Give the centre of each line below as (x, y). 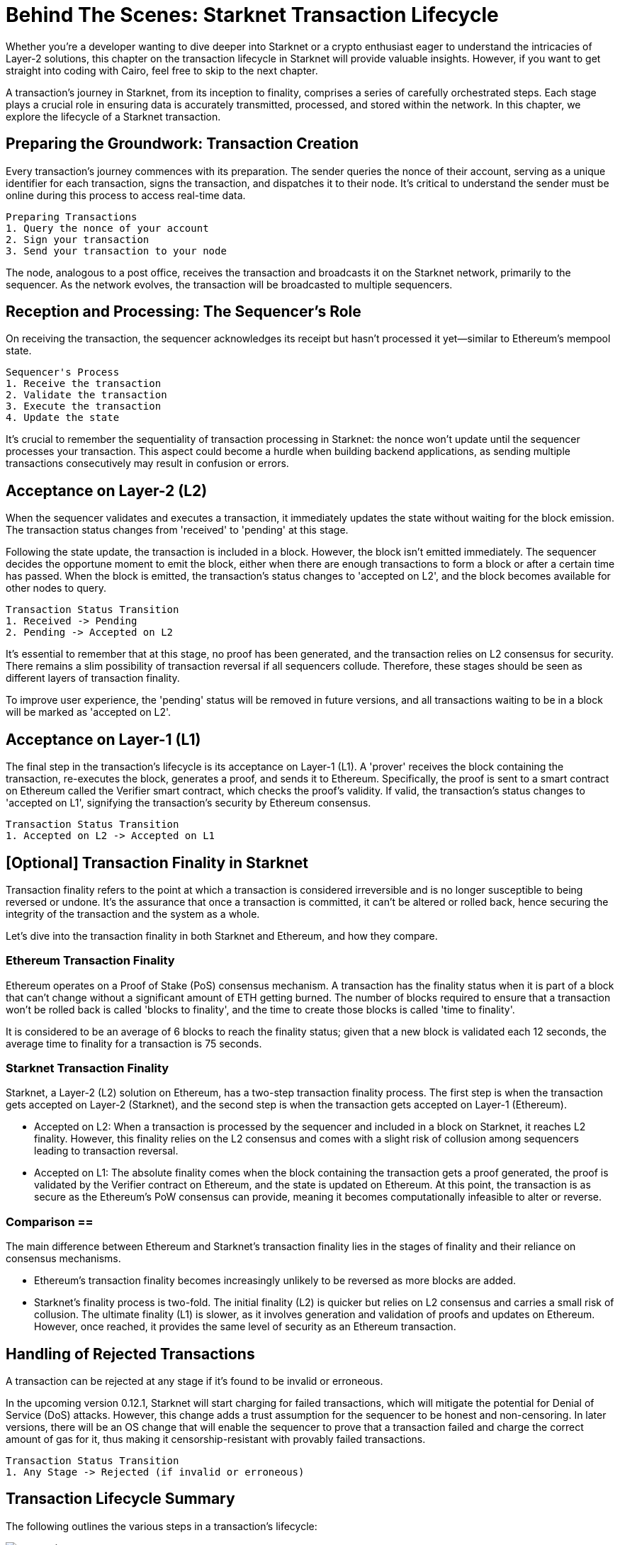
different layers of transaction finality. (93, 678)
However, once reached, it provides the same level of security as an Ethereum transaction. (245, 1327)
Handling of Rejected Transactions (130, 1354)
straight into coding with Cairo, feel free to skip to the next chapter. (162, 70)
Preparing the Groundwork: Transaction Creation (182, 144)
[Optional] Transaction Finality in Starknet (157, 863)
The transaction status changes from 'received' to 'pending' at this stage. (177, 530)
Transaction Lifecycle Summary (120, 1499)
